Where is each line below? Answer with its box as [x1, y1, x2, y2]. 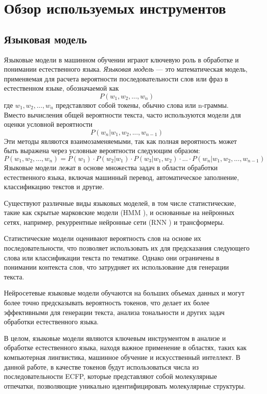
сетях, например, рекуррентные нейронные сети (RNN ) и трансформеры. [4, 217, 225, 227]
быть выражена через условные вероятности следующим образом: [4, 145, 200, 156]
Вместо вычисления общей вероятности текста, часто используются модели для [4, 109, 241, 119]
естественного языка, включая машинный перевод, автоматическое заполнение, [4, 172, 239, 182]
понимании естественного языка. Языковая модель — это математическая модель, [4, 64, 247, 74]
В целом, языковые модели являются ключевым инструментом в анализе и [4, 333, 226, 343]
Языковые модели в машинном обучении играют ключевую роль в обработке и [4, 54, 239, 64]
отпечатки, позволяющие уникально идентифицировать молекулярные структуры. [4, 380, 246, 391]
